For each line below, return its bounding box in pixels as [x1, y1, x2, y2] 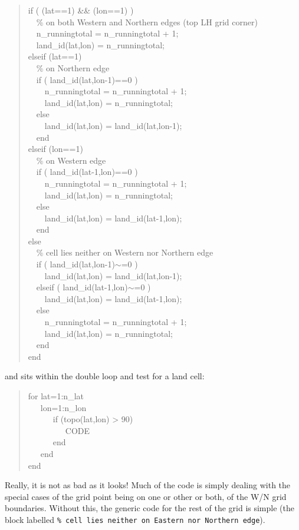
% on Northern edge [36, 61, 110, 74]
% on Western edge [36, 154, 106, 166]
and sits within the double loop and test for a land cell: [5, 370, 205, 382]
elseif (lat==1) [28, 50, 82, 62]
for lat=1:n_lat [28, 390, 84, 402]
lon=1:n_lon [40, 401, 87, 413]
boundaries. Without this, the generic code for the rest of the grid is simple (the [5, 502, 294, 514]
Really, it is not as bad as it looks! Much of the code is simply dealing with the [5, 479, 291, 491]
